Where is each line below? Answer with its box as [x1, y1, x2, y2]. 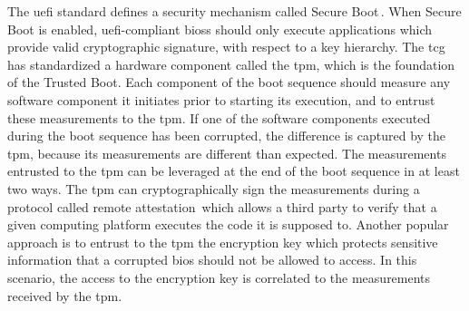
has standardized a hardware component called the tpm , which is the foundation [7, 54, 455, 73]
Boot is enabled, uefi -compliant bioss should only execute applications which [7, 19, 433, 38]
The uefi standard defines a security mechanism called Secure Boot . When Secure [7, 2, 462, 20]
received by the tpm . [7, 286, 122, 305]
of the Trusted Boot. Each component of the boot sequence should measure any [7, 73, 451, 92]
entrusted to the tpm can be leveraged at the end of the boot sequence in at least [7, 161, 460, 180]
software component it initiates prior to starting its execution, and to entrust [7, 90, 435, 109]
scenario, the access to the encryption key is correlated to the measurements [7, 267, 431, 287]
